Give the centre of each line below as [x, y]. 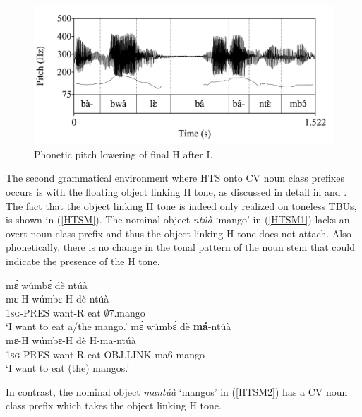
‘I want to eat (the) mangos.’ [68, 368]
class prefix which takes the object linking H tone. [114, 405]
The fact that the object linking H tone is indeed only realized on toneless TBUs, [181, 205]
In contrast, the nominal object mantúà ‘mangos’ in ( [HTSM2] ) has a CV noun [177, 391]
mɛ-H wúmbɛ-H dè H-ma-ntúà [71, 340]
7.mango [127, 312]
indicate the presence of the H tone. [83, 261]
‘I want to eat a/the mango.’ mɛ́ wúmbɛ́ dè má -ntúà [119, 326]
